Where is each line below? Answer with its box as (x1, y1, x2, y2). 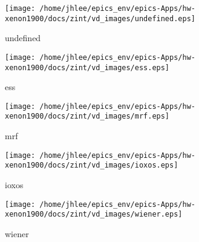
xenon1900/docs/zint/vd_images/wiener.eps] (5, 210, 183, 219)
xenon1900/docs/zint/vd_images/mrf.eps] (5, 112, 170, 121)
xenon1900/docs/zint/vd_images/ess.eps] (5, 63, 170, 72)
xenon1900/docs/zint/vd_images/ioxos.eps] (5, 161, 178, 170)
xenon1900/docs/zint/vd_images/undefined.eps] (5, 14, 195, 23)
